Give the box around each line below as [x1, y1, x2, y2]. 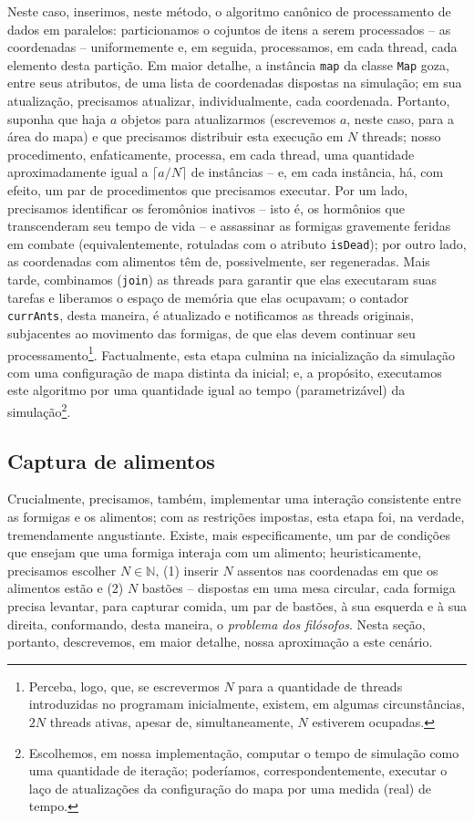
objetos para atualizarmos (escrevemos [120, 109, 336, 128]
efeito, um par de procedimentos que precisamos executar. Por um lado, [7, 181, 408, 199]
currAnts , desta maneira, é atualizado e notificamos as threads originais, [7, 306, 414, 325]
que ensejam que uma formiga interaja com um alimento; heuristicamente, [7, 543, 422, 562]
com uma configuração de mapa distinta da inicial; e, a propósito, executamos [7, 362, 442, 381]
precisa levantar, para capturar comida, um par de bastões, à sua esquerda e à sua [7, 596, 467, 615]
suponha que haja [7, 109, 107, 128]
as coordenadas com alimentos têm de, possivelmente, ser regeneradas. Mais [7, 252, 430, 271]
